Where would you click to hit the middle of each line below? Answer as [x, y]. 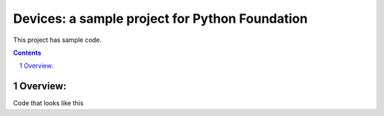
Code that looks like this [48, 103]
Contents [27, 53]
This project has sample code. [58, 40]
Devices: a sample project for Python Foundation [160, 19]
